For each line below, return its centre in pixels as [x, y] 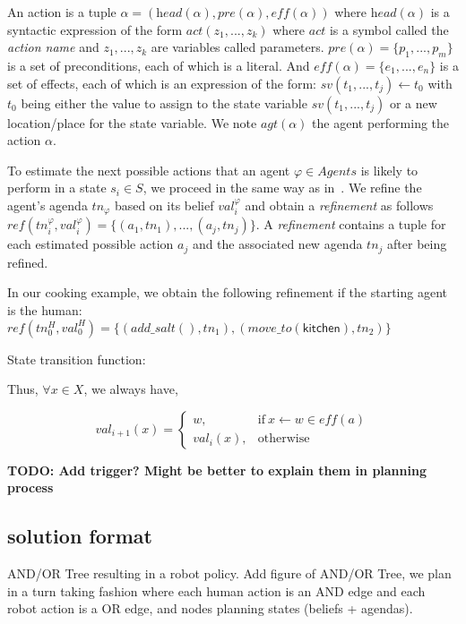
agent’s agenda [47, 205]
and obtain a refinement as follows [339, 205]
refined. [28, 262]
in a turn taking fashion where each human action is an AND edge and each [216, 590]
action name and [53, 47]
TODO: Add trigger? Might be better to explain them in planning [217, 470]
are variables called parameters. [237, 47]
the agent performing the [381, 122]
